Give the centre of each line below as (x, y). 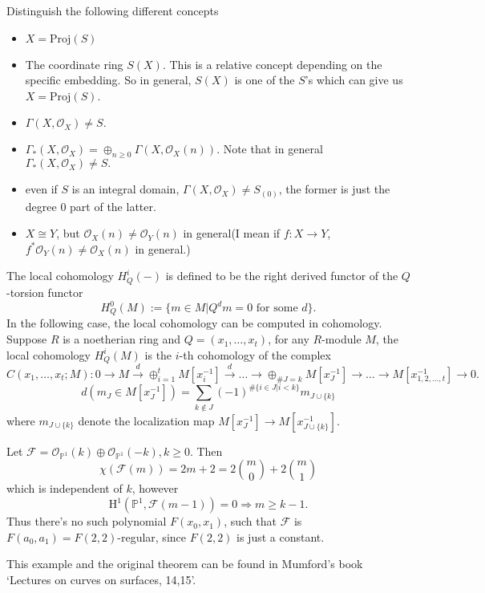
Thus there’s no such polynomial (87, 521)
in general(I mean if (232, 233)
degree (41, 206)
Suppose (27, 339)
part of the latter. (113, 206)
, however (155, 488)
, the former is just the (334, 189)
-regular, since (152, 536)
